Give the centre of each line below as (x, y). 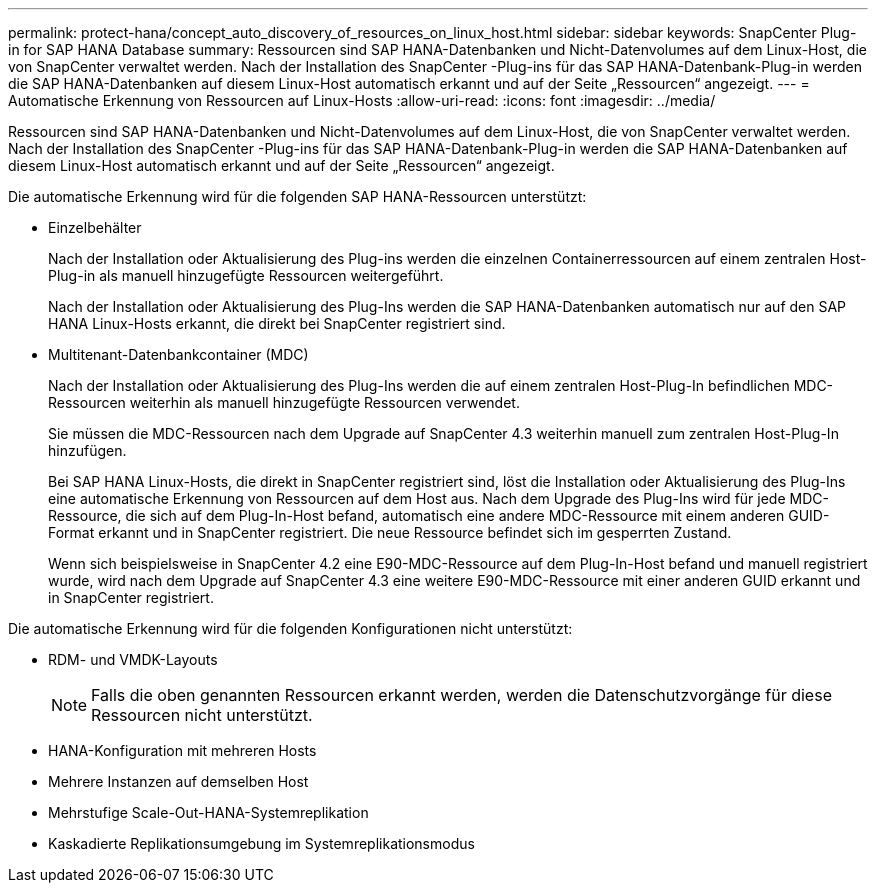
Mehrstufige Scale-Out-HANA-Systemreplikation (208, 812)
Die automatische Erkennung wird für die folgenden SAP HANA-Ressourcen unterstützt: (297, 196)
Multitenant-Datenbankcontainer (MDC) (178, 354)
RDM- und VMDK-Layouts (133, 659)
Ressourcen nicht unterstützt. (202, 715)
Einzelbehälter (95, 227)
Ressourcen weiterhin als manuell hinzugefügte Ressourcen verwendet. (284, 402)
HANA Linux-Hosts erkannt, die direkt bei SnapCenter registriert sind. (277, 323)
